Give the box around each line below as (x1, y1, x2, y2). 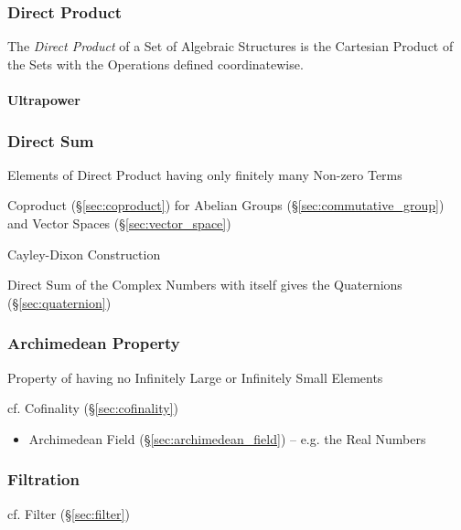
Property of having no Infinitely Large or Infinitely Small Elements (7, 367, 383, 387)
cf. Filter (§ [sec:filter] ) (7, 503, 130, 523)
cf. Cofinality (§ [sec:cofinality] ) (7, 398, 178, 418)
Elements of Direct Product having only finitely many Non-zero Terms (7, 164, 402, 184)
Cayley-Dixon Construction (7, 244, 161, 263)
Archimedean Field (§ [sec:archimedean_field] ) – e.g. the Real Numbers (28, 429, 426, 448)
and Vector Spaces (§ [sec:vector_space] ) (7, 214, 231, 232)
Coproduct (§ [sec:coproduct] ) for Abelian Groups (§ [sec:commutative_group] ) (7, 196, 445, 215)
